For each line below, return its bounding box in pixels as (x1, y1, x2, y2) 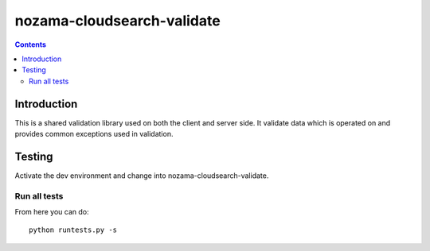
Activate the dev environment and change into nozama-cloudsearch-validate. (14, 171, 269, 180)
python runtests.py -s (29, 226, 118, 234)
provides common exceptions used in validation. (14, 129, 174, 139)
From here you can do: (14, 207, 89, 217)
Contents (14, 40, 47, 49)
